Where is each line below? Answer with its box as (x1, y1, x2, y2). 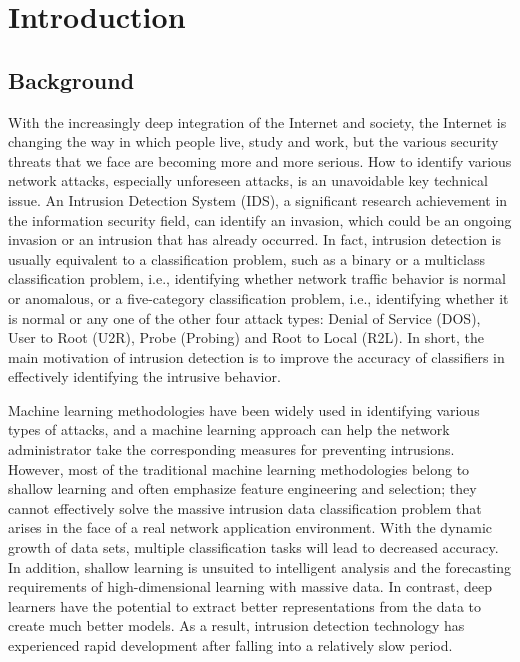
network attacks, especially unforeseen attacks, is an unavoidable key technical (8, 170, 488, 191)
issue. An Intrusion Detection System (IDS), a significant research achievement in (8, 189, 508, 210)
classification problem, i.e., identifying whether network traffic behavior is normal (8, 268, 506, 289)
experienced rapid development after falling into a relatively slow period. (8, 635, 453, 656)
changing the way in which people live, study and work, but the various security (8, 131, 499, 152)
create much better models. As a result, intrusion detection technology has (8, 615, 465, 636)
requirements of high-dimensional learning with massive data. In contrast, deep (8, 576, 492, 597)
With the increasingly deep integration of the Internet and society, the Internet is (8, 111, 507, 132)
